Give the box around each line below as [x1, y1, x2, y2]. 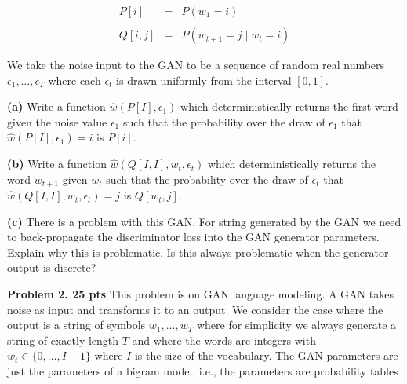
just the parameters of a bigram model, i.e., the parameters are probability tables [7, 363, 398, 379]
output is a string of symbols [7, 316, 146, 333]
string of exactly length [7, 331, 119, 348]
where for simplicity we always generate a [196, 316, 397, 333]
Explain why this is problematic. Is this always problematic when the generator [7, 243, 389, 260]
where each [48, 71, 101, 88]
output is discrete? [7, 259, 96, 276]
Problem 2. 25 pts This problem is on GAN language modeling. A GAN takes [7, 286, 394, 302]
